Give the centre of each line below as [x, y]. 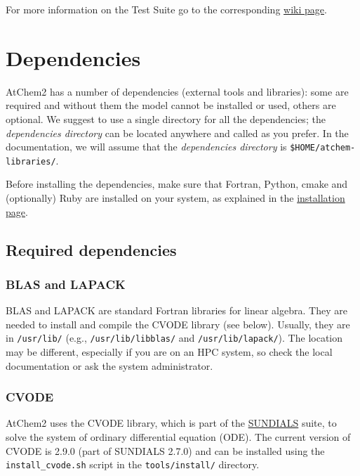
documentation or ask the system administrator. [109, 365]
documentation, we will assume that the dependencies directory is [146, 147]
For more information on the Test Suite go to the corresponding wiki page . [166, 9]
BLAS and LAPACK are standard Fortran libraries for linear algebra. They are [176, 310]
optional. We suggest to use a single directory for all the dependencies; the [166, 118]
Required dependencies [91, 249]
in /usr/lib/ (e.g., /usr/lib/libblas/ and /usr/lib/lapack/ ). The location [174, 338]
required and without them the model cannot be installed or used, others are [171, 105]
